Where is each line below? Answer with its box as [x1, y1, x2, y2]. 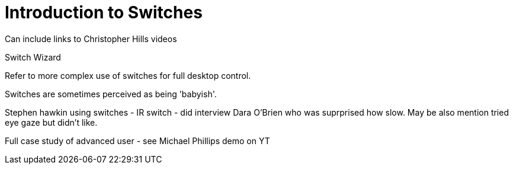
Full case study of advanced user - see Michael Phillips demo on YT [5, 135, 270, 146]
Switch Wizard [5, 52, 61, 62]
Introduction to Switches [5, 2, 203, 23]
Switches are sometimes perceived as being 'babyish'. [5, 88, 217, 99]
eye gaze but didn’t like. [5, 117, 98, 127]
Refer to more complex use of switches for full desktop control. [5, 70, 251, 81]
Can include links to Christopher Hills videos [5, 33, 177, 44]
